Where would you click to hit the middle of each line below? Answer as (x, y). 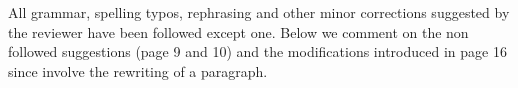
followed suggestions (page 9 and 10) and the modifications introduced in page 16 (257, 51)
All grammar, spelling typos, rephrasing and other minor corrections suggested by (259, 12)
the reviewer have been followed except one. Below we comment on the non (238, 31)
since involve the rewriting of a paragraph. (138, 70)
